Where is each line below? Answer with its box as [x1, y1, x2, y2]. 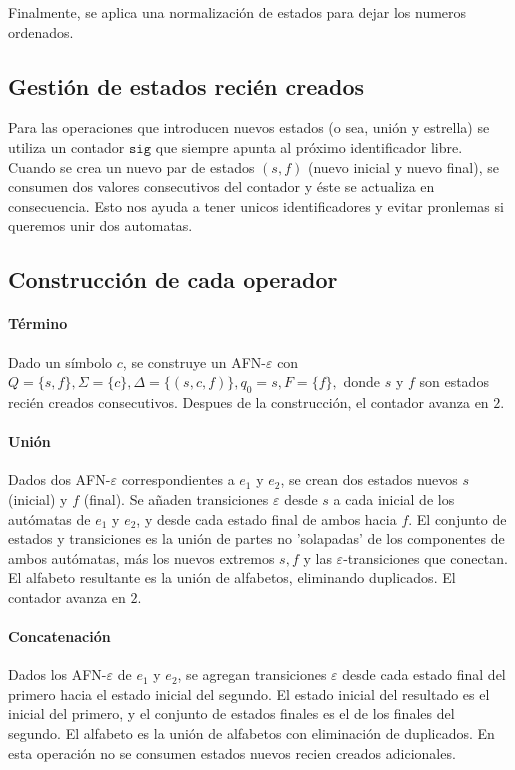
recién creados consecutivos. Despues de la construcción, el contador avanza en [8, 391, 489, 412]
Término [8, 313, 68, 334]
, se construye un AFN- [122, 351, 266, 372]
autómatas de [8, 508, 91, 529]
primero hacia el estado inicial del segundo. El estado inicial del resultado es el [8, 683, 490, 704]
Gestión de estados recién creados [8, 70, 365, 101]
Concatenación [8, 626, 111, 647]
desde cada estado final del [342, 664, 506, 685]
